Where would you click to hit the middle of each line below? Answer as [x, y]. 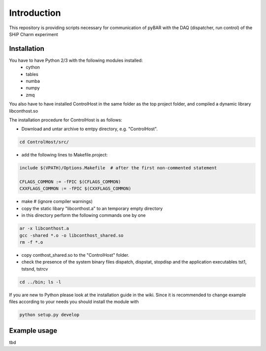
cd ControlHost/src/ [44, 142]
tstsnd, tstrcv [35, 269]
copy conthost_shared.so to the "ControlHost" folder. [75, 255]
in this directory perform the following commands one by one [83, 215]
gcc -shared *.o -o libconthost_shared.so [71, 235]
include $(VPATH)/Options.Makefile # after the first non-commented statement [118, 168]
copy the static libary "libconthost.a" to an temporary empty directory [92, 208]
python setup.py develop [50, 315]
